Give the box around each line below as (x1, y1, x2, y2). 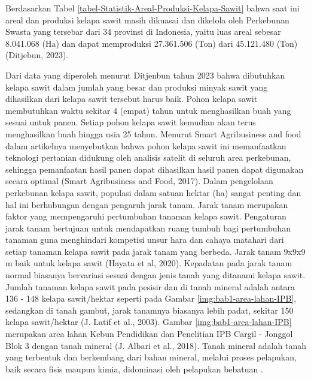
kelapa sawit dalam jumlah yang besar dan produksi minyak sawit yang (5, 80, 268, 93)
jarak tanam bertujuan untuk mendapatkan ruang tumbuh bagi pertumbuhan (5, 221, 291, 234)
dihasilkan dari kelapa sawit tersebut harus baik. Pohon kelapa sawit (5, 92, 258, 105)
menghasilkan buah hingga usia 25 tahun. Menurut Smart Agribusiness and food (5, 127, 301, 140)
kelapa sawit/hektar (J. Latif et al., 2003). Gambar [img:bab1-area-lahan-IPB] (5, 315, 292, 328)
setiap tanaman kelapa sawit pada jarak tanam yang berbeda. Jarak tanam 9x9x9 (5, 245, 306, 257)
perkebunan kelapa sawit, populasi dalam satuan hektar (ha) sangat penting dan (5, 186, 301, 198)
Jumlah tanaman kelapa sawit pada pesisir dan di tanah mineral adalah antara (5, 280, 295, 293)
